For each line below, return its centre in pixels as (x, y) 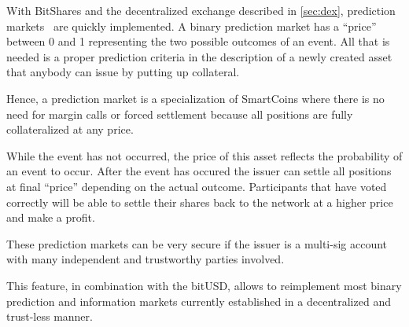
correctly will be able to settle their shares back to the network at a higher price (200, 202)
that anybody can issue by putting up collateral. (123, 72)
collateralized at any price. (70, 129)
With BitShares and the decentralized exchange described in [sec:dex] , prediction (201, 10)
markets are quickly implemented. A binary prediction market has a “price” (192, 26)
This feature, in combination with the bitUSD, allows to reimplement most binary (204, 285)
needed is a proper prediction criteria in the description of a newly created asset (199, 56)
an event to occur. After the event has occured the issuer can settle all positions (199, 171)
